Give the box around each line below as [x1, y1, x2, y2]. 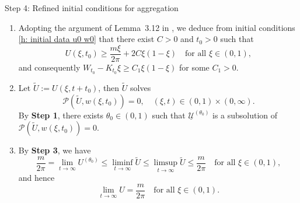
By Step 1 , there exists [18, 108, 104, 121]
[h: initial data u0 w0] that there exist [18, 33, 155, 45]
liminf [112, 159, 133, 167]
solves [130, 81, 151, 93]
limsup [154, 159, 178, 167]
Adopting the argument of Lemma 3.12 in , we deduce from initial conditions [18, 21, 295, 33]
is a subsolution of [212, 108, 278, 121]
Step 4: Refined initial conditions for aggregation [5, 2, 179, 13]
